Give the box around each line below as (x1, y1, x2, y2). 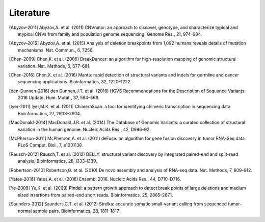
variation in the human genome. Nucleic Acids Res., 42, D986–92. (18, 126, 151, 132)
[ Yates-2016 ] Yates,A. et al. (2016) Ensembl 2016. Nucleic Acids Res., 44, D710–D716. (9, 176, 181, 182)
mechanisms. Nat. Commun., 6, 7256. (18, 47, 94, 53)
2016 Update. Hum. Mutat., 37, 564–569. (18, 95, 100, 100)
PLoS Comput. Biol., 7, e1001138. (18, 142, 83, 148)
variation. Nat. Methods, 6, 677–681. (18, 63, 91, 69)
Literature (9, 7, 50, 18)
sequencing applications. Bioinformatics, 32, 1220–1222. (18, 79, 132, 85)
